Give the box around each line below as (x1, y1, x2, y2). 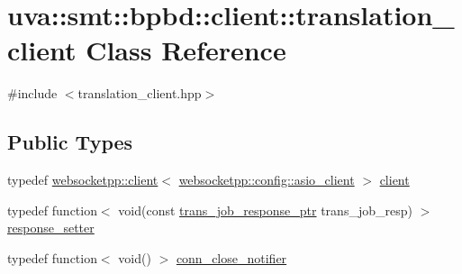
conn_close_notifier (176, 248, 287, 267)
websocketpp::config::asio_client (178, 170, 355, 189)
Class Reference (86, 32, 286, 68)
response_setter (7, 218, 95, 237)
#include (7, 84, 58, 103)
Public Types (7, 128, 133, 156)
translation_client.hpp (77, 84, 202, 103)
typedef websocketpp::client (7, 170, 159, 189)
